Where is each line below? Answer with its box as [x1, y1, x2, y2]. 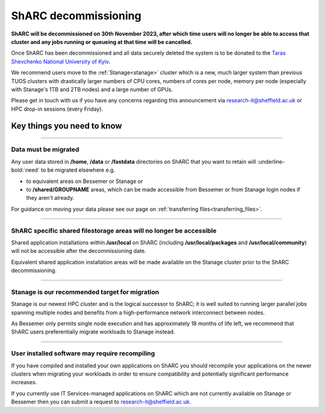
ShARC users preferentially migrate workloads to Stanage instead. [11, 328, 175, 335]
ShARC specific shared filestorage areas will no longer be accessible [11, 226, 217, 235]
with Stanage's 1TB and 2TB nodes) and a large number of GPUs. [11, 85, 173, 93]
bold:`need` [11, 166, 40, 174]
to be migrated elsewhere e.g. [41, 166, 116, 174]
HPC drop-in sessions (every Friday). [11, 105, 104, 113]
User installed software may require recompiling [11, 349, 155, 358]
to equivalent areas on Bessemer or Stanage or [26, 178, 143, 185]
